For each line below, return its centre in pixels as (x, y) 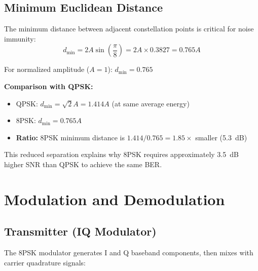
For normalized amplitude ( (47, 69)
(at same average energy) (151, 103)
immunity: (20, 38)
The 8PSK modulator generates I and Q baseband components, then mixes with (129, 253)
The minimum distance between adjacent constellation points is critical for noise (129, 29)
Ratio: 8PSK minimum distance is (70, 137)
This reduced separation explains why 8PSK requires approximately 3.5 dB (121, 154)
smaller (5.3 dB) (221, 137)
